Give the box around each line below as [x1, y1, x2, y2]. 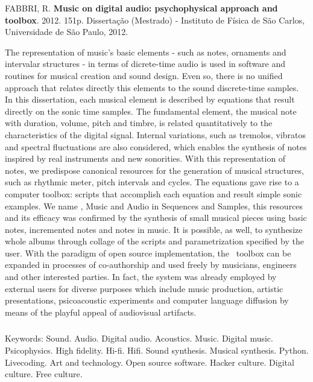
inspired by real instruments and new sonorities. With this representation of [5, 152, 286, 165]
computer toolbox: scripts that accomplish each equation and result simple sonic [5, 187, 302, 200]
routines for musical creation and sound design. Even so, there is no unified [5, 69, 283, 81]
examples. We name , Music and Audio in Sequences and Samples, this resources [5, 199, 303, 212]
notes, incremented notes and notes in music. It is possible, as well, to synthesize [5, 223, 303, 235]
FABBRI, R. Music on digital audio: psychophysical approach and [5, 2, 278, 14]
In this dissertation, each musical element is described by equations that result [5, 93, 295, 106]
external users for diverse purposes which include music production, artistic [5, 282, 283, 294]
